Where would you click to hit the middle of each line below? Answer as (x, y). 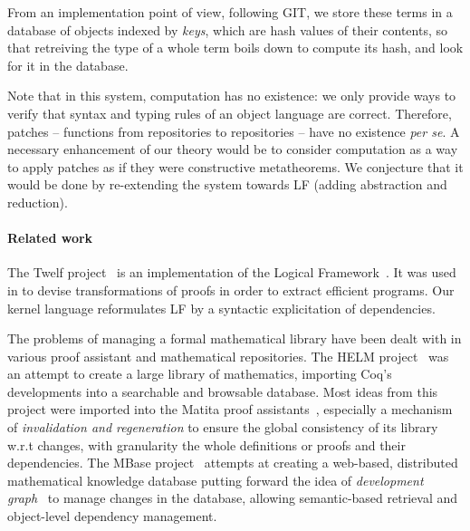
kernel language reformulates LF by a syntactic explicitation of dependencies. (221, 308)
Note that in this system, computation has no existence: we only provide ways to (232, 96)
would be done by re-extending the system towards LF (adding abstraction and (227, 184)
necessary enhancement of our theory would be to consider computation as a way (233, 149)
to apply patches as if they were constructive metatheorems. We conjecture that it (235, 166)
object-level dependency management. (112, 516)
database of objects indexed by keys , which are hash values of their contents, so (227, 29)
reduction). (38, 202)
